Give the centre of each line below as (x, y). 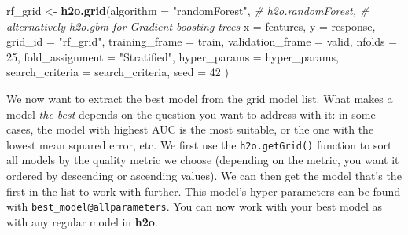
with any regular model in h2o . (82, 221)
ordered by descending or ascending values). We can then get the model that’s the (204, 175)
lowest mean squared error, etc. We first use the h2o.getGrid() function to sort (199, 144)
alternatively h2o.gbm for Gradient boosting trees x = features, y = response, (191, 26)
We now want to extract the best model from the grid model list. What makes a (200, 98)
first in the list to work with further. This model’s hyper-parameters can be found (204, 191)
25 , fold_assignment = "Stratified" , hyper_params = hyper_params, (173, 56)
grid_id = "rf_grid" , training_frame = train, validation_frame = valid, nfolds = (202, 41)
